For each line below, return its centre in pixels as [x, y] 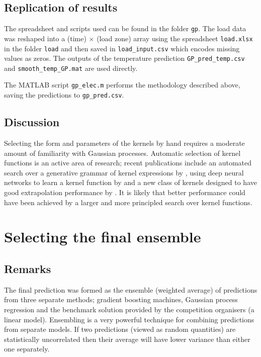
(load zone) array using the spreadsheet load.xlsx [175, 38]
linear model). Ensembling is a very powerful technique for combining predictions [129, 319]
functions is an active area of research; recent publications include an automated [128, 163]
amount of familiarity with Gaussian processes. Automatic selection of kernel [122, 153]
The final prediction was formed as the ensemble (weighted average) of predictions [131, 289]
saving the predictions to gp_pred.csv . [64, 95]
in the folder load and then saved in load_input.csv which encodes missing [122, 48]
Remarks [28, 268]
